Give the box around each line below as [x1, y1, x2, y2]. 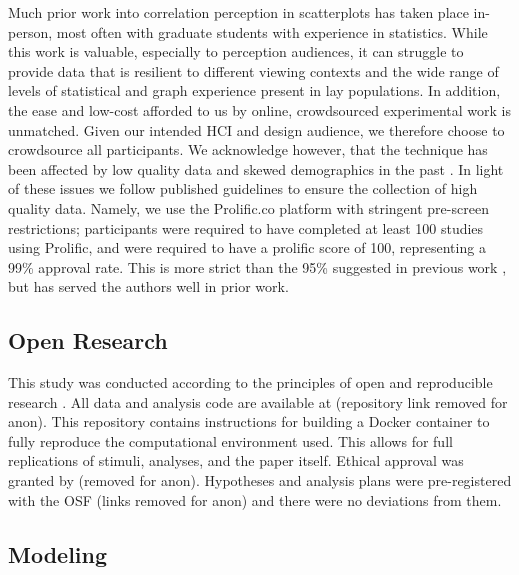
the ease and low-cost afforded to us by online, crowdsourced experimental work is [8, 99, 511, 120]
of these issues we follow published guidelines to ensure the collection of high [8, 178, 478, 199]
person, [8, 21, 53, 42]
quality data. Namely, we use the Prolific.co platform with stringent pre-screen [8, 197, 489, 218]
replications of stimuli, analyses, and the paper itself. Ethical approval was [8, 450, 464, 471]
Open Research [8, 325, 168, 356]
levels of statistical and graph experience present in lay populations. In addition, [8, 80, 501, 101]
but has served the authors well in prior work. [8, 276, 289, 297]
